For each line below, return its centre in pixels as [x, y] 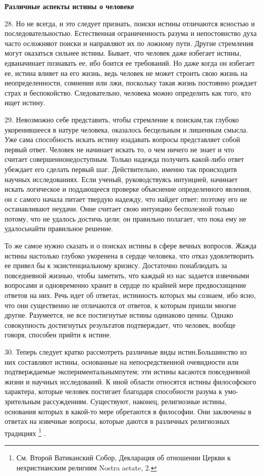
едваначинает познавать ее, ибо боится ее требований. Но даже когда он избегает [130, 62]
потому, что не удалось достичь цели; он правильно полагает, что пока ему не [125, 218]
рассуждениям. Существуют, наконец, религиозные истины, [135, 401]
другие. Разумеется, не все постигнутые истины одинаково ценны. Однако [119, 315]
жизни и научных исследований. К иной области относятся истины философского [130, 381]
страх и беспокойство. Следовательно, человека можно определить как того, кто [128, 92]
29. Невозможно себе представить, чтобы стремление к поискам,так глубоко [122, 119]
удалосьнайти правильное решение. [59, 228]
